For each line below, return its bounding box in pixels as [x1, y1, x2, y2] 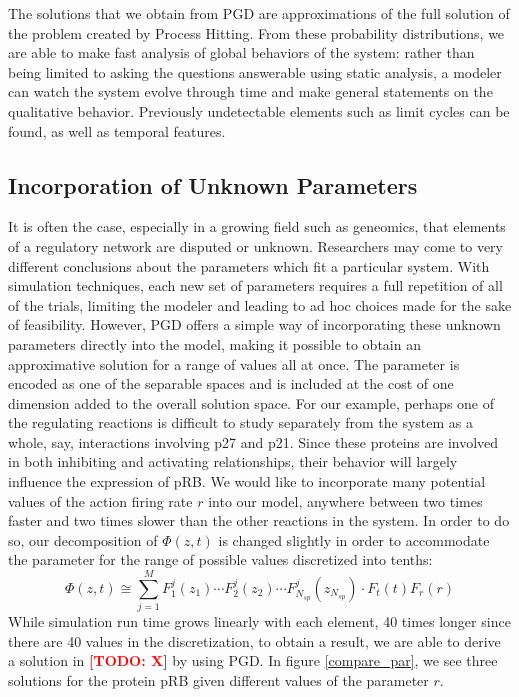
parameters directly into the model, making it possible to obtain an [8, 333, 421, 354]
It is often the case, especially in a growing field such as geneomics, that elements [8, 216, 506, 237]
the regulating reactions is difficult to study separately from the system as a [8, 412, 473, 433]
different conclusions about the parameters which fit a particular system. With [8, 255, 490, 276]
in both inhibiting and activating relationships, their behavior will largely [8, 451, 458, 472]
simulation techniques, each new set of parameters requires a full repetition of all [8, 275, 503, 296]
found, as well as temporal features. [8, 120, 226, 141]
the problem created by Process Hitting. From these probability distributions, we [8, 22, 505, 43]
